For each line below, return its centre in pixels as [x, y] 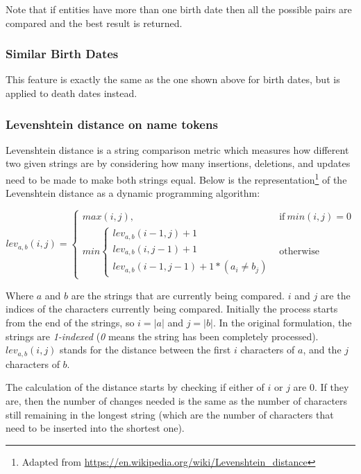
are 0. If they [321, 387]
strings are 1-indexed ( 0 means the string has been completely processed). [162, 336]
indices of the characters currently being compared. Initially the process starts [172, 309]
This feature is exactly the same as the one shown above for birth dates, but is [173, 79]
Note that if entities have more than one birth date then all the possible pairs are [179, 9]
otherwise [299, 251]
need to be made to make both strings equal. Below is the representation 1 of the [176, 178]
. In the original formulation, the [282, 323]
